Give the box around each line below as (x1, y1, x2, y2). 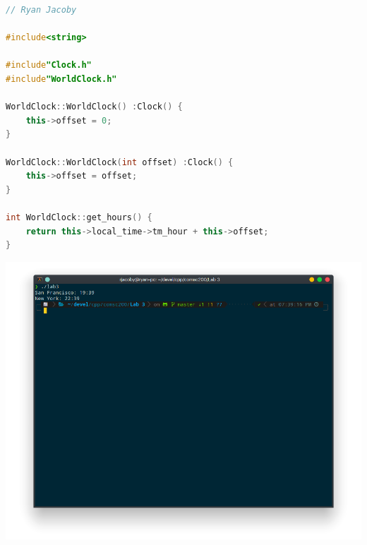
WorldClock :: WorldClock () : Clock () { (6, 102, 183, 112)
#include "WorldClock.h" (6, 73, 117, 84)
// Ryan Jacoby (6, 5, 77, 15)
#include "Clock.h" (6, 60, 92, 71)
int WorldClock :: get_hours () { (6, 212, 152, 222)
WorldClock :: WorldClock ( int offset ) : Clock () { (6, 157, 234, 167)
